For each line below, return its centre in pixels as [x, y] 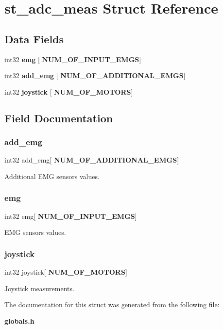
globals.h [19, 321]
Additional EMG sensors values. [52, 176]
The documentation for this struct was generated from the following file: [112, 304]
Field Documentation [59, 118]
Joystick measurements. [39, 288]
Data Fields [34, 39]
